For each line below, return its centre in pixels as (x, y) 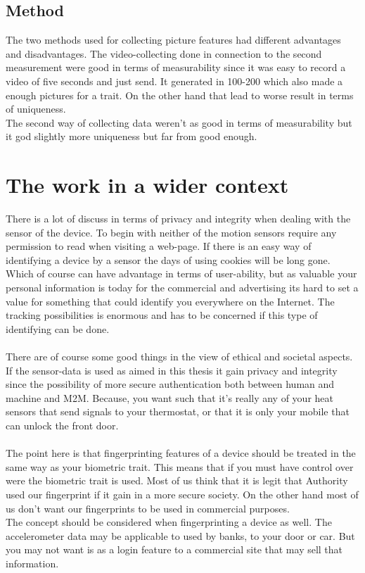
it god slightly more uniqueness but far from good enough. (132, 136)
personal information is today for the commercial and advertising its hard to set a (182, 288)
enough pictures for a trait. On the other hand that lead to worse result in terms (180, 95)
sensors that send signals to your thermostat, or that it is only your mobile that (178, 411)
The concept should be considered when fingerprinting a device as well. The (169, 522)
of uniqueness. (36, 109)
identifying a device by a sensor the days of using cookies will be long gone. (168, 259)
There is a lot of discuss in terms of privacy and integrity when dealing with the (178, 219)
